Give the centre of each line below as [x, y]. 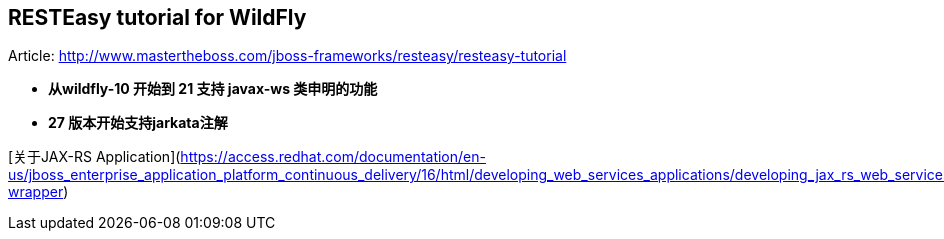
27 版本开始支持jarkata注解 [138, 123]
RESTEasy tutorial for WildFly [157, 17]
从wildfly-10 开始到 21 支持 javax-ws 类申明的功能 [213, 89]
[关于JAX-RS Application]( [94, 157]
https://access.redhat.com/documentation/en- [333, 157]
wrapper [36, 192]
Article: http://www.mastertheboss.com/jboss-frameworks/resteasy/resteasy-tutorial [287, 56]
